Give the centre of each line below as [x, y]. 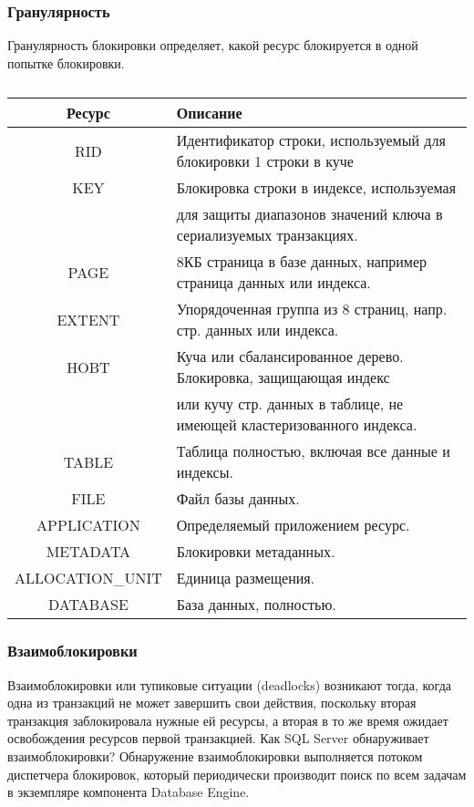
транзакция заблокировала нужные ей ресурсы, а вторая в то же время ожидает [228, 720]
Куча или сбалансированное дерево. [290, 357]
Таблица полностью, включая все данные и [313, 451]
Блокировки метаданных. [256, 552]
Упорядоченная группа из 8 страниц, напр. [312, 309]
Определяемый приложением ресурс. [293, 525]
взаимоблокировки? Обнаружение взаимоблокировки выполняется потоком [215, 756]
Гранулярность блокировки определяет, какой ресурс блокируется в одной [213, 45]
